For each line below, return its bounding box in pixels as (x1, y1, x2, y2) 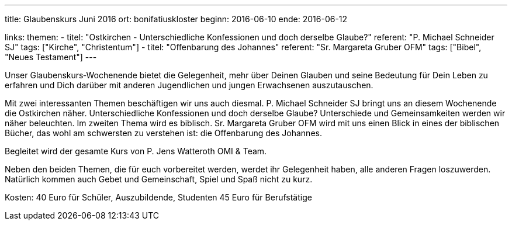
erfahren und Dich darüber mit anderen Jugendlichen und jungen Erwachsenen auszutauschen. (5, 80, 373, 90)
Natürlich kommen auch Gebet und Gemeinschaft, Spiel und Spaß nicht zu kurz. (5, 174, 313, 184)
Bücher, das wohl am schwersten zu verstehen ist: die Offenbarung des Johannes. (5, 128, 322, 138)
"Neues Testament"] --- (5, 52, 97, 62)
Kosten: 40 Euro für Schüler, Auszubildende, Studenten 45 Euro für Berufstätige (5, 192, 312, 202)
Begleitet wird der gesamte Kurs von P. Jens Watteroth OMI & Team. (5, 146, 267, 156)
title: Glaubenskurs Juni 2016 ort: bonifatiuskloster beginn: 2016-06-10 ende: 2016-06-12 (5, 14, 348, 24)
